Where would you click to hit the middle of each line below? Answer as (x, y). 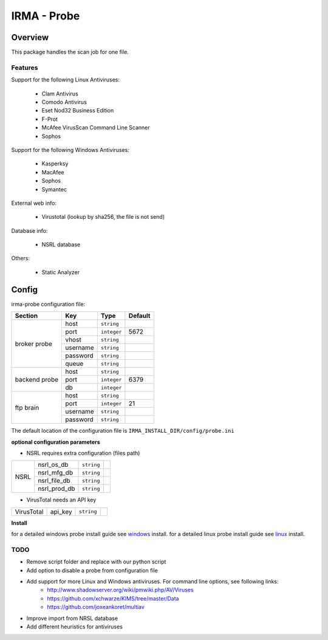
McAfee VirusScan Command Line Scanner (96, 128)
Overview (30, 37)
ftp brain (27, 407)
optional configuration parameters (56, 442)
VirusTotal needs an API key (61, 500)
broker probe (34, 343)
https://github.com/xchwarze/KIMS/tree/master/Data (113, 598)
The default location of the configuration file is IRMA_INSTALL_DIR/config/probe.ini (123, 431)
